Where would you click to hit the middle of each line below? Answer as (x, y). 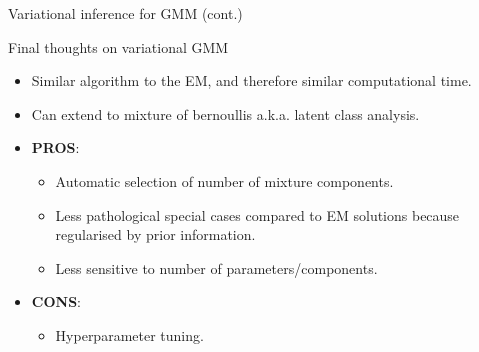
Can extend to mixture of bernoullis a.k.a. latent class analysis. (225, 113)
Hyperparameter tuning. (129, 334)
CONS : (56, 301)
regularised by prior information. (155, 234)
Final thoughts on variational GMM (118, 46)
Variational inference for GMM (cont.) (125, 13)
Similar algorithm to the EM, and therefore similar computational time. (251, 80)
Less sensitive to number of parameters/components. (216, 267)
